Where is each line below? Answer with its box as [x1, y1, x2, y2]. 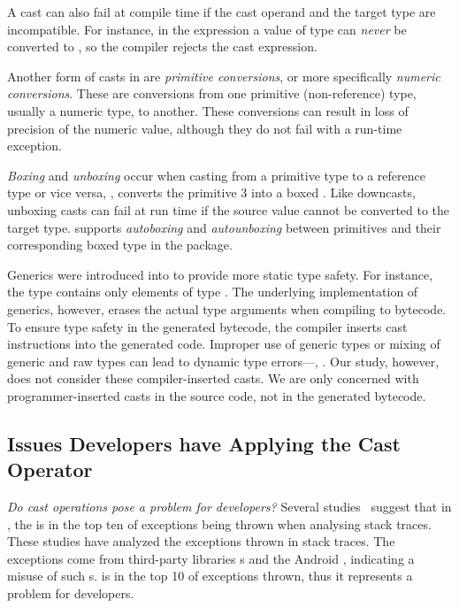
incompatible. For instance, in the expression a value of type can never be [7, 19, 407, 38]
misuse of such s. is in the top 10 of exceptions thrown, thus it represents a [7, 566, 413, 585]
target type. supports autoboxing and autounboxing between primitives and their [7, 218, 441, 236]
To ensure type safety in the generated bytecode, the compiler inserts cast [7, 317, 408, 335]
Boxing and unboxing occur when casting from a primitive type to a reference [7, 165, 425, 184]
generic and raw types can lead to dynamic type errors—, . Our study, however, [7, 351, 440, 370]
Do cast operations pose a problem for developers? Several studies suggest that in [7, 497, 452, 516]
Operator [7, 456, 93, 483]
